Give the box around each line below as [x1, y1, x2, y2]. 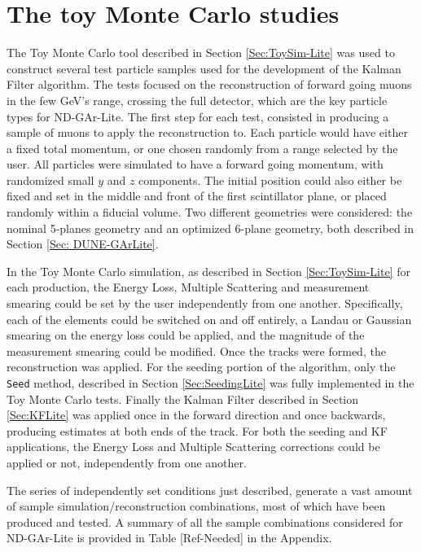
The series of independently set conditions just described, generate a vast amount [7, 481, 413, 498]
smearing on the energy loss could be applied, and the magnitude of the [7, 326, 365, 344]
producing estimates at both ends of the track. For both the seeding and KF [7, 422, 388, 439]
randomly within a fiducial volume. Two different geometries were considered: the [7, 204, 413, 221]
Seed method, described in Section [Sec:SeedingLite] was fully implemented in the [7, 375, 414, 391]
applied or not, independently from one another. [7, 454, 247, 471]
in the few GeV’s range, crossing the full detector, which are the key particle [7, 91, 388, 108]
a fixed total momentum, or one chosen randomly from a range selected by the [7, 139, 398, 156]
